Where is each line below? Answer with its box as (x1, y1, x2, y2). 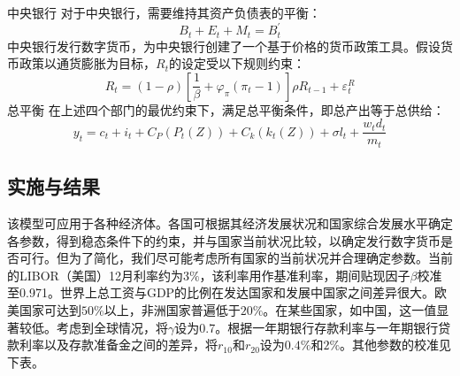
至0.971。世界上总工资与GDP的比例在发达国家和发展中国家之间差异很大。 (7, 283, 435, 302)
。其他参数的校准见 (340, 335, 452, 354)
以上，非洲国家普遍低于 (103, 301, 241, 319)
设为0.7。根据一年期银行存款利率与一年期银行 (174, 318, 439, 336)
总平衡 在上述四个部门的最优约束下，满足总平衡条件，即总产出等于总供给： (7, 100, 445, 119)
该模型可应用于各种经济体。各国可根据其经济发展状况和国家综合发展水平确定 (7, 214, 453, 233)
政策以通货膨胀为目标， (19, 54, 156, 73)
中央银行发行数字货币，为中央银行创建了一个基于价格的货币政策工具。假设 (7, 36, 441, 55)
